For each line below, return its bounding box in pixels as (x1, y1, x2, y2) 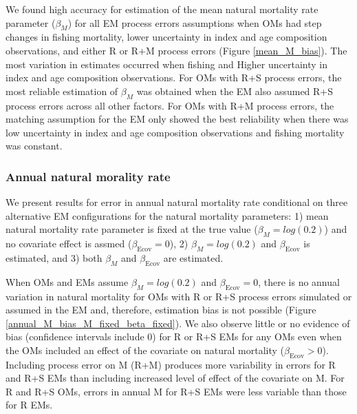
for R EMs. (6, 397, 53, 412)
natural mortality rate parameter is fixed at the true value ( (6, 222, 258, 236)
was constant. (6, 138, 63, 153)
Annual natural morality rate (6, 167, 171, 185)
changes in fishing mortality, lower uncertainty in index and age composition (6, 30, 327, 44)
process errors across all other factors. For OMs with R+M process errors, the (6, 98, 334, 112)
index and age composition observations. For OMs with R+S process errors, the (6, 70, 342, 85)
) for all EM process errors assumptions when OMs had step (67, 15, 322, 30)
